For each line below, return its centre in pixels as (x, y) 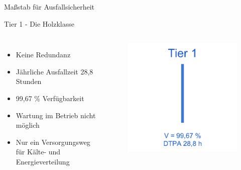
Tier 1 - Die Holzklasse (39, 23)
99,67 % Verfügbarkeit (50, 98)
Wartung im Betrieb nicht (56, 115)
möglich (28, 125)
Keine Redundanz (43, 55)
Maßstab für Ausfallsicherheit (49, 7)
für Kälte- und (38, 152)
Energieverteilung (43, 161)
